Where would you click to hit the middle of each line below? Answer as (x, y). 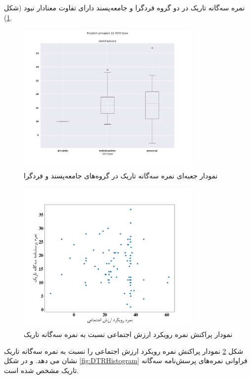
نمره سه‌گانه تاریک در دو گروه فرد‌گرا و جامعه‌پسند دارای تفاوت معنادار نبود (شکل (125, 7)
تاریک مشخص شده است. (42, 370)
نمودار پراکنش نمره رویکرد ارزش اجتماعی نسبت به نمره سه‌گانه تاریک (128, 334)
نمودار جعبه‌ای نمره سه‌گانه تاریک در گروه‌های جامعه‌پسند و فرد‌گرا (121, 176)
